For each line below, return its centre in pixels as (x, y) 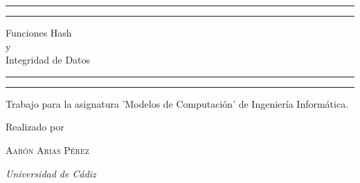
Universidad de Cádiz (51, 173)
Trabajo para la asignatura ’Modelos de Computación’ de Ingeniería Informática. (177, 103)
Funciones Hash (39, 32)
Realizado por (35, 127)
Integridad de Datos (48, 60)
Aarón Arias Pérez (47, 150)
